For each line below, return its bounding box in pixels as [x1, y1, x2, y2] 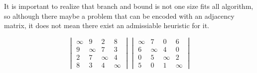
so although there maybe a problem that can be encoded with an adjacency [4, 10, 235, 21]
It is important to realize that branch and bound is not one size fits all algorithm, [4, 1, 254, 11]
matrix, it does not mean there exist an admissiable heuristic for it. [4, 20, 209, 31]
